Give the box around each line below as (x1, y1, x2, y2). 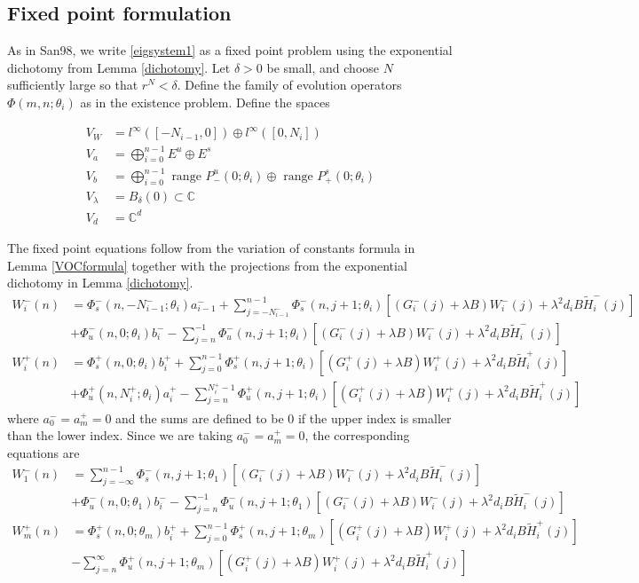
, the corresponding (304, 426, 410, 445)
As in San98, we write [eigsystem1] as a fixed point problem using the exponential (7, 41, 453, 59)
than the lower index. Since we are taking (7, 426, 233, 445)
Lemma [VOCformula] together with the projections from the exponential (7, 256, 407, 274)
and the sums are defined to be (115, 408, 284, 427)
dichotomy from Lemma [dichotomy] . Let (7, 58, 231, 76)
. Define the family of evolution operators (177, 75, 402, 94)
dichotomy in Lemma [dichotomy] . (7, 273, 193, 292)
